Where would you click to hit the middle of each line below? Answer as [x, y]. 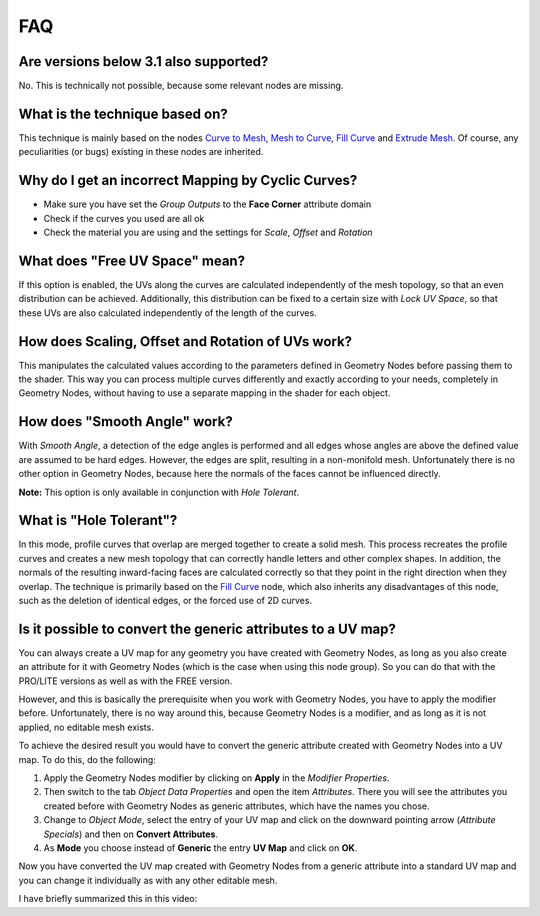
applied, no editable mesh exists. [86, 727]
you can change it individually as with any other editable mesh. [148, 880]
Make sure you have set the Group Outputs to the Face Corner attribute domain [207, 204]
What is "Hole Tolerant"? [98, 520]
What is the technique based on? [123, 113]
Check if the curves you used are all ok [124, 218]
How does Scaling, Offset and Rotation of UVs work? [185, 341]
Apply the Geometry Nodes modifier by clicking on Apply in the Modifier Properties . [216, 778]
